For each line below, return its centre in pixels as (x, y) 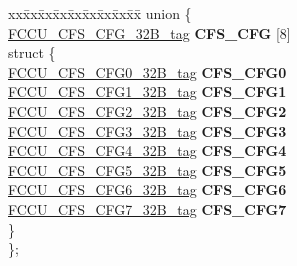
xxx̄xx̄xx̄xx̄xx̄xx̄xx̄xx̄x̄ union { (100, 13)
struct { (32, 52)
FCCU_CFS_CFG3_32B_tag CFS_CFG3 (147, 130)
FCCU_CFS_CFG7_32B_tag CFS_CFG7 (147, 208)
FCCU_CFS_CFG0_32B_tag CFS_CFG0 (147, 71)
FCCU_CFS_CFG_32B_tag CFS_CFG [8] (149, 32)
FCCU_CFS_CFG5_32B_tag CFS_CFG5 (147, 169)
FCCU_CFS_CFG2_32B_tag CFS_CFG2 (147, 110)
